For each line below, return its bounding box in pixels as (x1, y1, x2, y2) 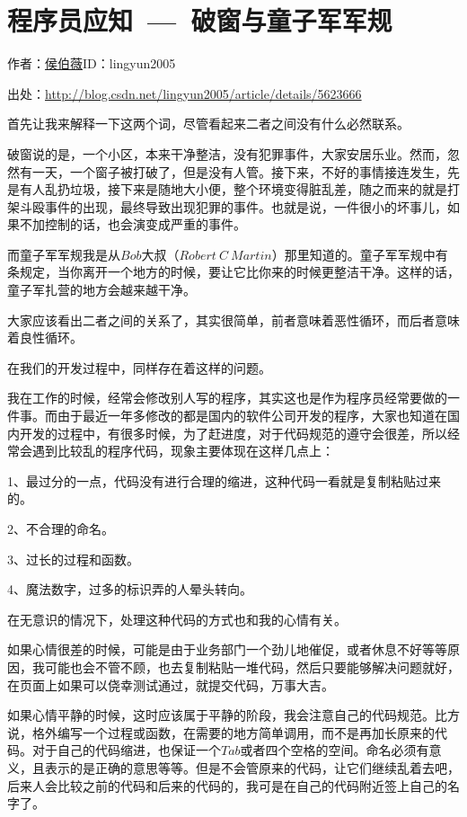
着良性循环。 (7, 328, 83, 347)
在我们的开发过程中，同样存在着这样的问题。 (7, 358, 271, 377)
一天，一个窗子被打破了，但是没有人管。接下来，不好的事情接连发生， (31, 162, 447, 181)
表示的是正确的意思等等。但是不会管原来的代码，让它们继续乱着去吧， (44, 758, 460, 777)
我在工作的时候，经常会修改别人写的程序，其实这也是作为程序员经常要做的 (7, 388, 447, 407)
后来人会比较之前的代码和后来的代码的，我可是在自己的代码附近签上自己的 (7, 776, 447, 795)
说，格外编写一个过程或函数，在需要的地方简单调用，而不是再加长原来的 (7, 723, 435, 742)
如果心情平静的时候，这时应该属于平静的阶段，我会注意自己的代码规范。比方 (7, 706, 460, 724)
